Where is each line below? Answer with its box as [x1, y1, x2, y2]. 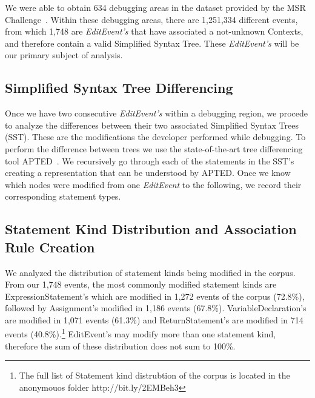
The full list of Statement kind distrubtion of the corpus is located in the [19, 369, 290, 382]
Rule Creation [5, 237, 95, 256]
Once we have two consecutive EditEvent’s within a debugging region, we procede [5, 107, 308, 120]
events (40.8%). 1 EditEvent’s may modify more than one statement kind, [5, 326, 276, 340]
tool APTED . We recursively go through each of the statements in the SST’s [5, 154, 294, 167]
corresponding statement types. [5, 190, 121, 203]
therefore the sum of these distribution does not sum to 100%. [5, 339, 236, 352]
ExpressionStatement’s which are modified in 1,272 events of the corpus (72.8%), [5, 289, 305, 302]
